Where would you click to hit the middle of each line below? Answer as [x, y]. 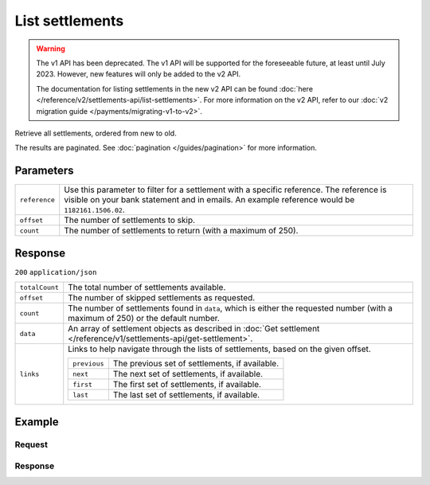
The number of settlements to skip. [129, 221]
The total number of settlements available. [147, 287]
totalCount [39, 287]
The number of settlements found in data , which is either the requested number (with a [231, 308]
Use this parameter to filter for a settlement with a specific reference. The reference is [225, 190]
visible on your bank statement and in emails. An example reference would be [209, 200]
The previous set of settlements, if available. [196, 364]
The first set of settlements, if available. [187, 385]
